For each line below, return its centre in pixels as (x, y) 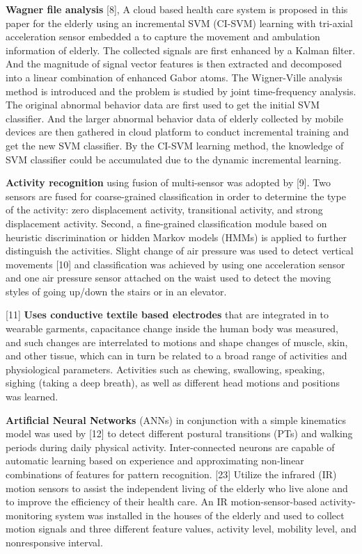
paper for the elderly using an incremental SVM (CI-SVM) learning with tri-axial (179, 23)
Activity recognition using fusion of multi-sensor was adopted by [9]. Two (168, 182)
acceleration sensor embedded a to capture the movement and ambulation (163, 36)
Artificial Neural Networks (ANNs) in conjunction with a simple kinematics (176, 419)
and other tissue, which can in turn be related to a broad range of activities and (176, 356)
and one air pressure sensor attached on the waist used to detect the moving (168, 278)
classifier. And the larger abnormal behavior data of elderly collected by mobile (174, 118)
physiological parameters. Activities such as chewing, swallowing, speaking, (165, 369)
